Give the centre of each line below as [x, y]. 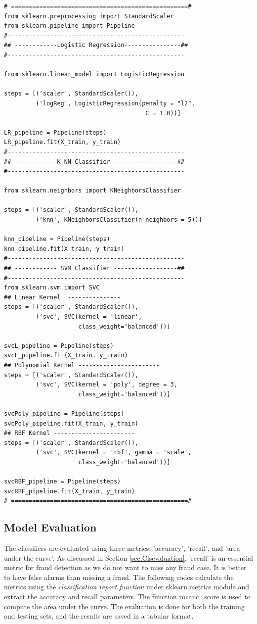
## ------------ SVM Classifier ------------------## [94, 268]
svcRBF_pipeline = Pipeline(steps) [63, 482]
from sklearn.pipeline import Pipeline [69, 26]
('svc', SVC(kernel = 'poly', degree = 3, [107, 385]
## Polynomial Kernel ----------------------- [82, 365]
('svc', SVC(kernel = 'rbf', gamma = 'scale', [114, 453]
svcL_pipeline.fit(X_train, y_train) [66, 356]
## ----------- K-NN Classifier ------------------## [94, 162]
